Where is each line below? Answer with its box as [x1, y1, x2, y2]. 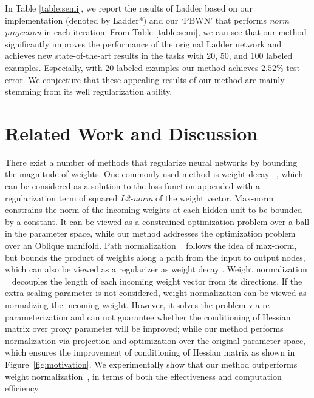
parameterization [5, 310, 68, 323]
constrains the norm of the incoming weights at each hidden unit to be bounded [5, 203, 302, 216]
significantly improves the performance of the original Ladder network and [5, 37, 282, 50]
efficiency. [5, 382, 41, 394]
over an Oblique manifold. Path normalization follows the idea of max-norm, [5, 239, 297, 252]
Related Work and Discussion [5, 120, 258, 145]
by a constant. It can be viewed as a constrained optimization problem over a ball [5, 215, 310, 228]
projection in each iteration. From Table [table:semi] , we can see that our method [5, 25, 307, 38]
